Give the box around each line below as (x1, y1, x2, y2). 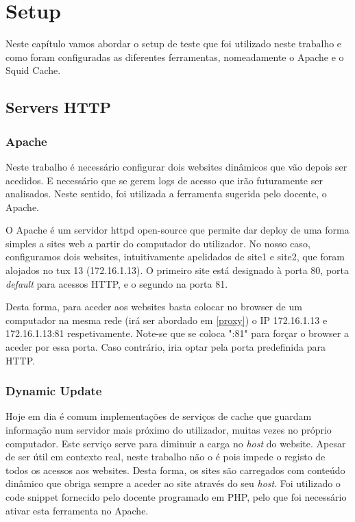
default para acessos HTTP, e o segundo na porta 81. (5, 276, 228, 290)
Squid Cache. (5, 63, 61, 77)
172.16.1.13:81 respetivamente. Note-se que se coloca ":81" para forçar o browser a (5, 326, 349, 340)
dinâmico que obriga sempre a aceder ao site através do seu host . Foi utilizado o (5, 476, 341, 490)
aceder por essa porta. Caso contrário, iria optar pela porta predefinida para (5, 340, 326, 354)
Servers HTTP (5, 97, 112, 118)
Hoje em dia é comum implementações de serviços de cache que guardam (5, 409, 312, 423)
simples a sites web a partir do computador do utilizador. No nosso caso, (5, 236, 310, 250)
